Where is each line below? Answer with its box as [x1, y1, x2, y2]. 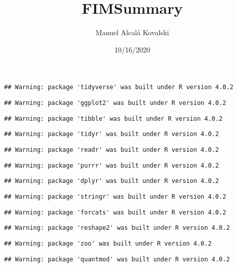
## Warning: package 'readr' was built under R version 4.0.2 [4, 146, 219, 153]
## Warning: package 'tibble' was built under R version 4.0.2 [4, 115, 223, 122]
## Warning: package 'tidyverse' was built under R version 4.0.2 [4, 84, 234, 91]
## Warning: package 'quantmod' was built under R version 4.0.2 [4, 255, 230, 263]
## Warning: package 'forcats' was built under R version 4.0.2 [4, 208, 226, 216]
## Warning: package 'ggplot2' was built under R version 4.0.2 [4, 99, 226, 106]
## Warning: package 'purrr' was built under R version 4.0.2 [4, 162, 219, 169]
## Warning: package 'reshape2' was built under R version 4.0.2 [4, 224, 230, 232]
